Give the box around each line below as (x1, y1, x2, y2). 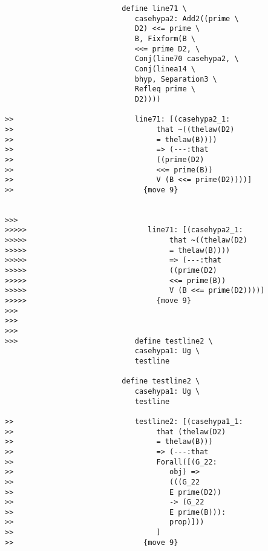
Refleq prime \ (134, 85, 195, 94)
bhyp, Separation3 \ (134, 74, 217, 83)
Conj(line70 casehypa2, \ (134, 54, 239, 64)
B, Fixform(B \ (134, 34, 195, 43)
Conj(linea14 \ (134, 64, 195, 73)
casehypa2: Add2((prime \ (134, 14, 239, 23)
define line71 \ (122, 4, 187, 13)
